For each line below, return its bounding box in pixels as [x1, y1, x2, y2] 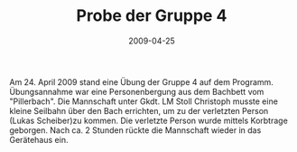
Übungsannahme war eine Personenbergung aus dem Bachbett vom [9, 86, 265, 97]
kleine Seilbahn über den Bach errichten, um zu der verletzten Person [9, 105, 269, 116]
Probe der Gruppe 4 [76, 5, 227, 26]
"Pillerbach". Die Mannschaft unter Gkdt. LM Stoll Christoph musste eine [9, 96, 278, 107]
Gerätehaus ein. [9, 134, 69, 145]
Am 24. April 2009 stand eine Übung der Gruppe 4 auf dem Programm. [9, 76, 274, 87]
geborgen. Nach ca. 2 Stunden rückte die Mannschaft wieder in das [9, 124, 262, 136]
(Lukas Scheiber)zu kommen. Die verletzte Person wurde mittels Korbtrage [9, 115, 289, 126]
